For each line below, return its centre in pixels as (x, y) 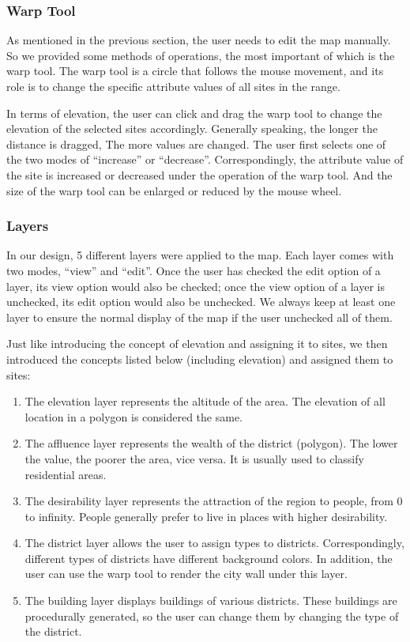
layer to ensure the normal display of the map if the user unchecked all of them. (199, 317)
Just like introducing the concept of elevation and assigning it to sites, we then (197, 344)
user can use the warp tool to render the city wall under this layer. (186, 574)
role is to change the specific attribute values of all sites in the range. (173, 86)
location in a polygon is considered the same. (134, 416)
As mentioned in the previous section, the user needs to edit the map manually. (199, 40)
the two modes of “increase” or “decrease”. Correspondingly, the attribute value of (205, 159)
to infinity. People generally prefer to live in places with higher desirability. (206, 516)
